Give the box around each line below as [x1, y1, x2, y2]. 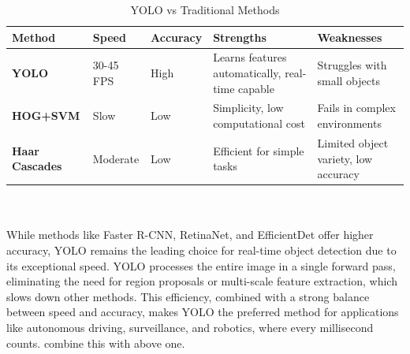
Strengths [213, 28, 266, 45]
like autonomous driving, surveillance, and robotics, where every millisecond [6, 319, 374, 335]
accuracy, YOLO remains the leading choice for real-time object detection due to [6, 241, 397, 258]
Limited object [317, 134, 389, 151]
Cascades [12, 158, 62, 174]
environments [317, 115, 382, 132]
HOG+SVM [12, 107, 80, 124]
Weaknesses [317, 28, 382, 45]
